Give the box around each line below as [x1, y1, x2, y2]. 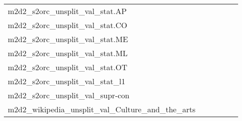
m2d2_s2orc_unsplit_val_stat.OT [8, 61, 128, 73]
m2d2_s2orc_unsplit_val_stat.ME [8, 33, 128, 45]
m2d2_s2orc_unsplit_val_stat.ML [8, 47, 128, 59]
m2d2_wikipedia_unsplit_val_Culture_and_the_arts [8, 104, 196, 115]
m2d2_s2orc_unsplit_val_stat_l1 [8, 76, 126, 87]
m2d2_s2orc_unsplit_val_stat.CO [8, 19, 128, 30]
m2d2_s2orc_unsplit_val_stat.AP [8, 5, 127, 16]
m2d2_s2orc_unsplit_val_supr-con [8, 90, 130, 101]
